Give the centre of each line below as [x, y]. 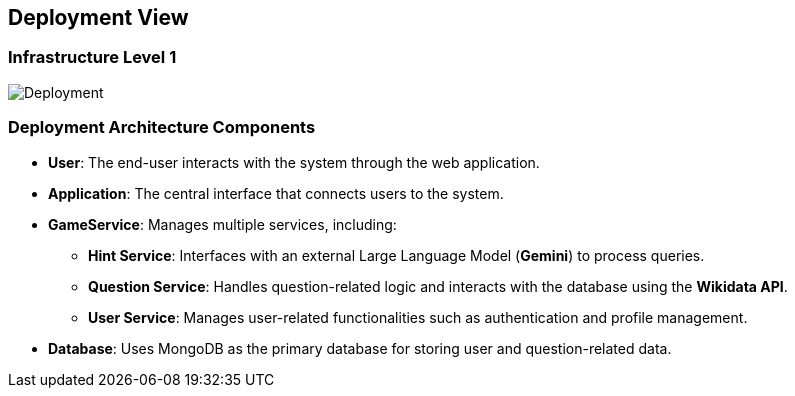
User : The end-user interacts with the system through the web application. [294, 162]
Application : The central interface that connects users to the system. [276, 193]
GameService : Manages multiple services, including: [222, 224]
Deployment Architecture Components [162, 127]
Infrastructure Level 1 [92, 57]
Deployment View [98, 17]
